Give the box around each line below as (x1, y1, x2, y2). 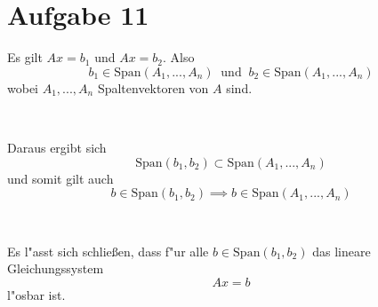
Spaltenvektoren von (97, 78, 209, 97)
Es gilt (7, 48, 43, 67)
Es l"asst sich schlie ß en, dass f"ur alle (7, 241, 209, 260)
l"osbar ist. (7, 285, 66, 303)
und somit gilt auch (7, 169, 114, 187)
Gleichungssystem (7, 259, 104, 278)
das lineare (312, 241, 371, 260)
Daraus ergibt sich (7, 138, 107, 156)
